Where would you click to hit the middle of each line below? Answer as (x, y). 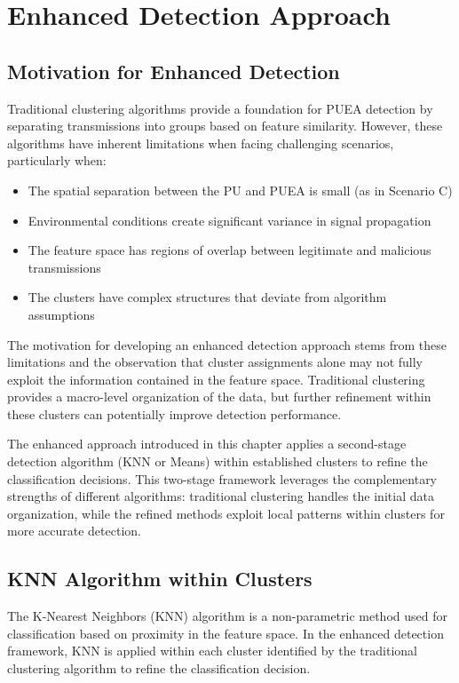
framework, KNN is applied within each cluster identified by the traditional (212, 651)
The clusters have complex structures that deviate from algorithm (207, 297)
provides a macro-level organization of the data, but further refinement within (219, 397)
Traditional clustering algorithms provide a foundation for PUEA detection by (220, 108)
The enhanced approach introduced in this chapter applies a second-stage (207, 444)
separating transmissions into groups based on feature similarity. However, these (225, 126)
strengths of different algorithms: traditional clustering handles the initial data (221, 496)
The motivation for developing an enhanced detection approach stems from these (227, 344)
